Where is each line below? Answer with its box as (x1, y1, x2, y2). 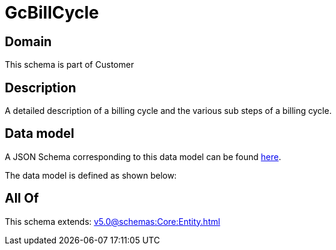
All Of (5, 191, 39, 206)
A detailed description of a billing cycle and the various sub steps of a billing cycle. (5, 106, 332, 116)
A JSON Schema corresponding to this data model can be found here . (5, 151, 281, 162)
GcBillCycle (5, 2, 99, 23)
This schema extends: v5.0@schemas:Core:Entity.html (5, 216, 220, 227)
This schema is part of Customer (5, 59, 134, 70)
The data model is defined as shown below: (5, 170, 177, 180)
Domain (5, 34, 52, 49)
